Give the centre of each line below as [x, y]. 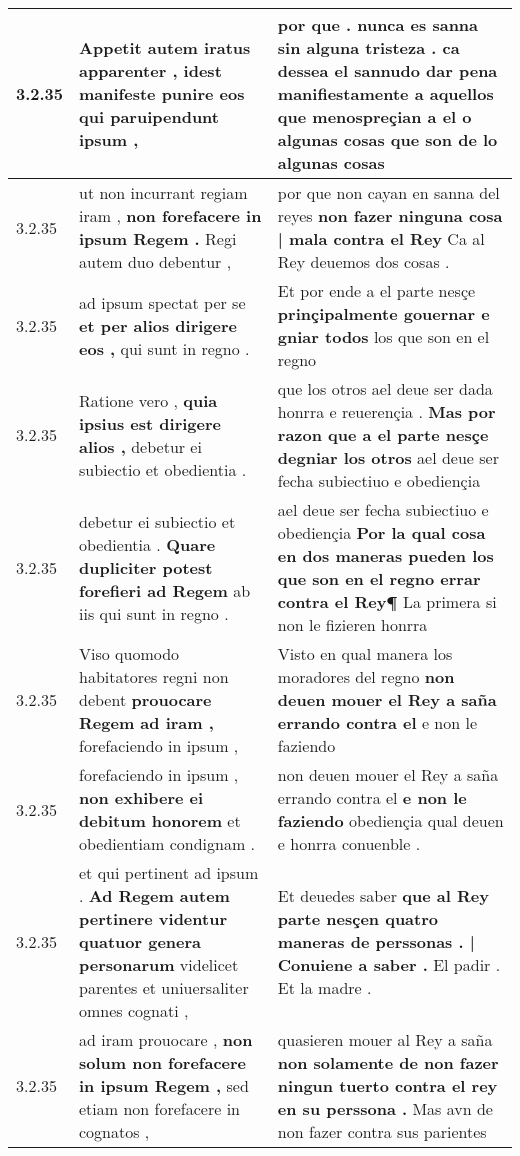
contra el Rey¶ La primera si [387, 601]
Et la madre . [324, 987]
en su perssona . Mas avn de [385, 1108]
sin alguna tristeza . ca [368, 47]
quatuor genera [140, 941]
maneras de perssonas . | [376, 941]
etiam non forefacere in [159, 1108]
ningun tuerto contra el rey [387, 1085]
